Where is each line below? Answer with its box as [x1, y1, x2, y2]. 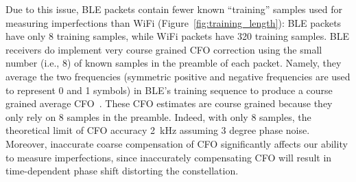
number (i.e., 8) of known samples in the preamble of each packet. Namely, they [5, 56, 342, 70]
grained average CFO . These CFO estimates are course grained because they [5, 96, 333, 111]
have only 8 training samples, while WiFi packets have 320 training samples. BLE [5, 29, 349, 43]
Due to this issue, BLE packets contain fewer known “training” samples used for [5, 2, 343, 16]
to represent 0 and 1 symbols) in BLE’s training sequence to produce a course [5, 82, 333, 97]
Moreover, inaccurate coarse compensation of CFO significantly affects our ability [5, 136, 348, 150]
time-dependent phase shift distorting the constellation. [5, 163, 239, 178]
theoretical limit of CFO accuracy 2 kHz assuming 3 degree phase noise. [5, 123, 310, 137]
